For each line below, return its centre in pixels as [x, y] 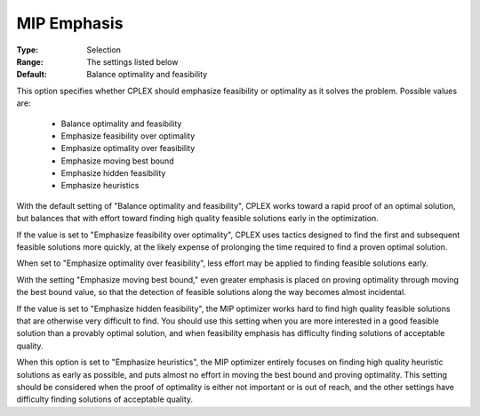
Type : [28, 50]
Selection [104, 50]
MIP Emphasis [70, 23]
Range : [30, 61]
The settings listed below [132, 61]
